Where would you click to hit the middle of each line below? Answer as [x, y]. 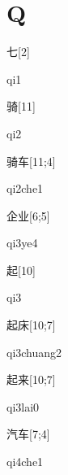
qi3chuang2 [34, 352]
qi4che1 [25, 462]
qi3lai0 [23, 406]
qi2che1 [25, 188]
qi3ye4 [22, 243]
